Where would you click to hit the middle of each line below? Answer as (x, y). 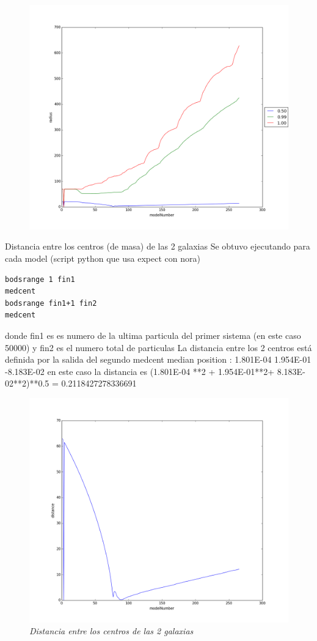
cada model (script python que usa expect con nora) (103, 258)
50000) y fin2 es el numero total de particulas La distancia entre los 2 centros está (158, 347)
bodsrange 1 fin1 (40, 279)
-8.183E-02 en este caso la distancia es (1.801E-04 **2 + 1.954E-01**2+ (140, 371)
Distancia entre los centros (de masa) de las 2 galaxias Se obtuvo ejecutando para (158, 246)
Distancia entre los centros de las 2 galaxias (111, 631)
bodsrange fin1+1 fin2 (51, 303)
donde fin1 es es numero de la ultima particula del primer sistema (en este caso (153, 335)
